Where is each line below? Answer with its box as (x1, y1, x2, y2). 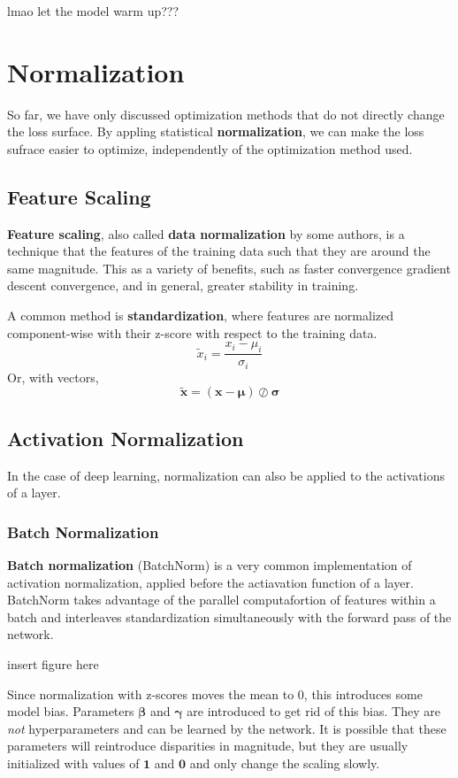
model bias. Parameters (7, 702, 134, 720)
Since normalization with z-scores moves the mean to (7, 684, 294, 703)
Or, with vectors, (7, 367, 99, 386)
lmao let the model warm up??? (7, 2, 179, 19)
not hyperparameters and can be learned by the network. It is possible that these (7, 719, 447, 737)
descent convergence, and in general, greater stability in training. (7, 276, 359, 295)
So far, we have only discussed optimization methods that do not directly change (7, 104, 445, 123)
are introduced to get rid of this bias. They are (187, 702, 440, 720)
